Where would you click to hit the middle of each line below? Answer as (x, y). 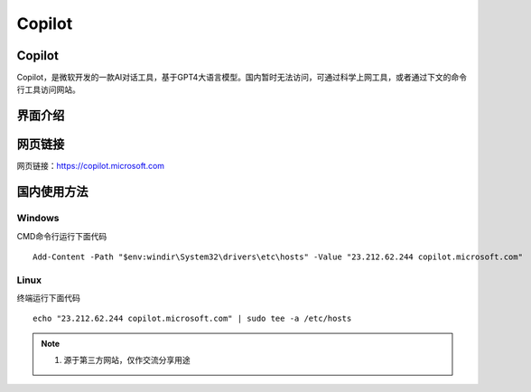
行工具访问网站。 (48, 89)
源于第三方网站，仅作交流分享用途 (127, 360)
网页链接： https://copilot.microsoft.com (91, 166)
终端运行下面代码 (48, 298)
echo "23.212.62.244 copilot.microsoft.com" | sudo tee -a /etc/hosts (192, 319)
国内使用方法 (52, 192)
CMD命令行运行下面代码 (62, 236)
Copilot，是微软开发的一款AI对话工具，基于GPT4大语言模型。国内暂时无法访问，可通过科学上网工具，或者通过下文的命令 (242, 78)
